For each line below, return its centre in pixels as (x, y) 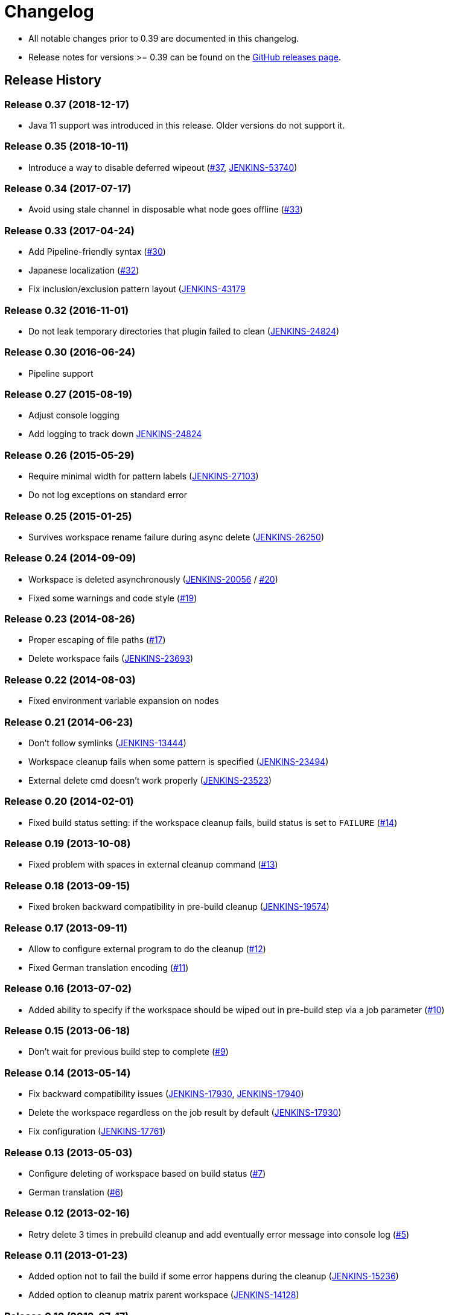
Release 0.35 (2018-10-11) (67, 146)
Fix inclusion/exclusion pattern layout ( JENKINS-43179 (137, 289)
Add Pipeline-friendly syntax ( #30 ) (97, 252)
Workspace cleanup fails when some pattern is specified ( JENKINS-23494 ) (179, 761)
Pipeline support (61, 373)
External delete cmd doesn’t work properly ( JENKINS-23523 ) (150, 780)
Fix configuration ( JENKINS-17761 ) (97, 1131)
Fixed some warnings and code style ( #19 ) (113, 598)
